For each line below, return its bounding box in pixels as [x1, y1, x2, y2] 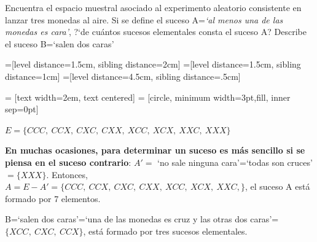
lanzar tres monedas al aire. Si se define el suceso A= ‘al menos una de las [5, 13, 283, 26]
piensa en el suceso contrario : [5, 155, 131, 168]
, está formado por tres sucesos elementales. [83, 224, 248, 237]
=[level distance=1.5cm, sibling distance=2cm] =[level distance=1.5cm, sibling [5, 58, 301, 71]
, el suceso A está [245, 180, 310, 193]
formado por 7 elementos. [5, 192, 101, 205]
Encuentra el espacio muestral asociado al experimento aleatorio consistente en [5, 1, 302, 14]
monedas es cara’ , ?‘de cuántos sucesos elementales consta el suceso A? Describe [5, 25, 307, 38]
